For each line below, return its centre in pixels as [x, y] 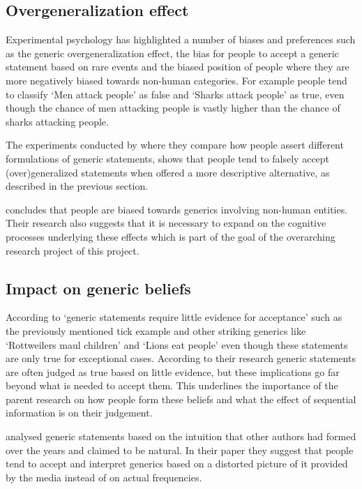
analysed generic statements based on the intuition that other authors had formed [181, 436]
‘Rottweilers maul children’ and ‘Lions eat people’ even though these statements [177, 344]
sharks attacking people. [57, 121]
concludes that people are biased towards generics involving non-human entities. [177, 209]
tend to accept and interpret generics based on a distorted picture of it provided [177, 464]
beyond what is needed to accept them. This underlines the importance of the [172, 385]
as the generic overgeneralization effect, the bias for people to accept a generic [172, 53]
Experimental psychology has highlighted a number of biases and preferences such [181, 39]
